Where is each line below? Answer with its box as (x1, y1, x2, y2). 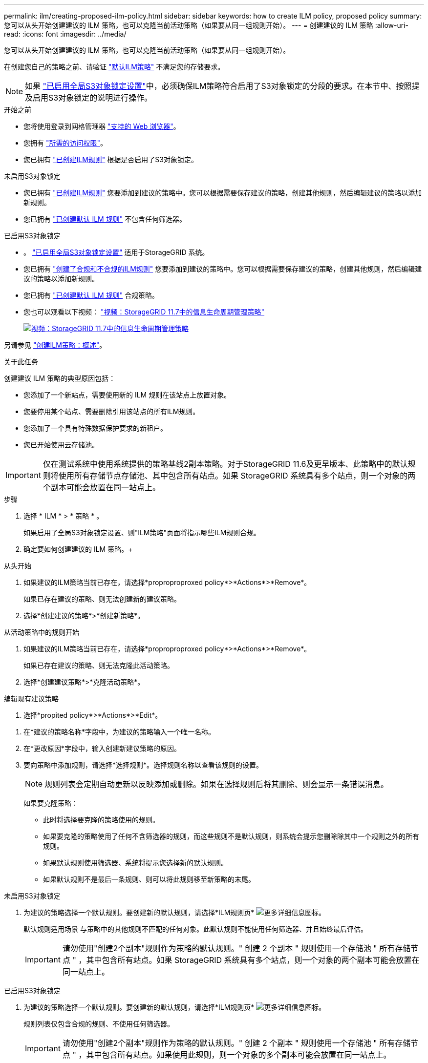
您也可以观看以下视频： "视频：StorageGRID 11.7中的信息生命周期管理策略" (23, 308, 265, 316)
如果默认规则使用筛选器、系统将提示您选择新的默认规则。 (43, 858, 228, 867)
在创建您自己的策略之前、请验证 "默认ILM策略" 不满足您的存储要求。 (4, 63, 225, 71)
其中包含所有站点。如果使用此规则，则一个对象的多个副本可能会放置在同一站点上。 (86, 1050, 391, 1060)
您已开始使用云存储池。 (23, 440, 99, 449)
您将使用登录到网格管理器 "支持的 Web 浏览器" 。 (23, 122, 180, 130)
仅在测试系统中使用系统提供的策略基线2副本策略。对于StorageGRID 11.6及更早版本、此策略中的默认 (43, 459, 408, 469)
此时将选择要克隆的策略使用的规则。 (43, 815, 159, 824)
